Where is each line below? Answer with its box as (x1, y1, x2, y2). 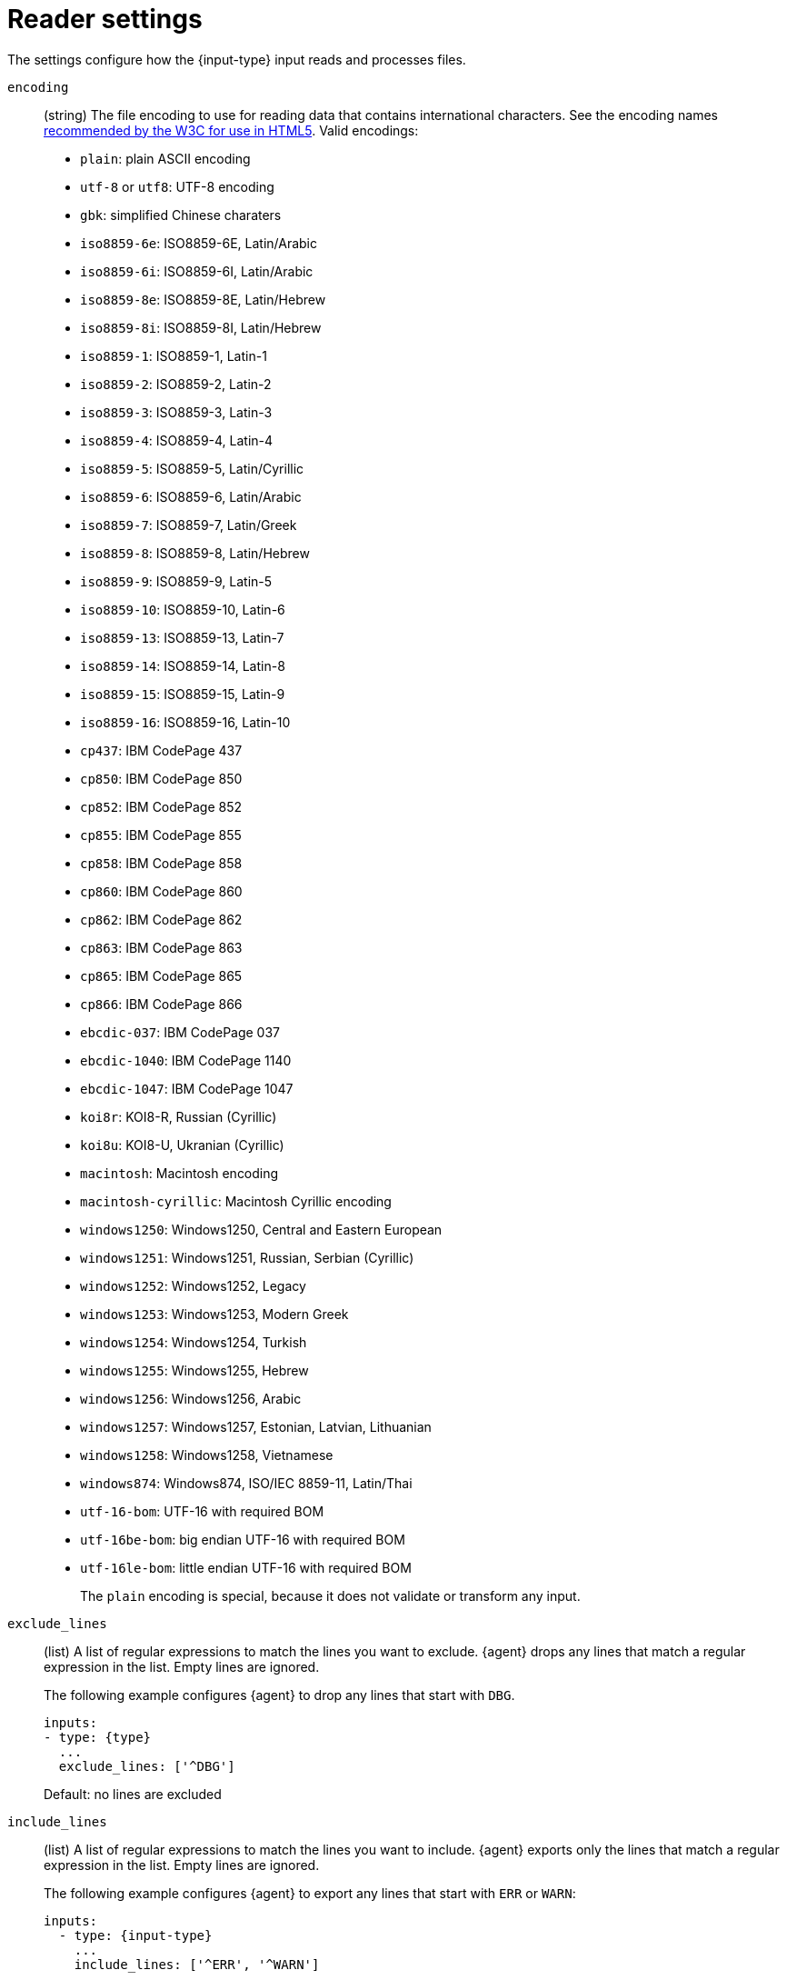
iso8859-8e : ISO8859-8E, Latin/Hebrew (80, 291, 326, 307)
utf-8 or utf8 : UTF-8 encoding (80, 178, 274, 195)
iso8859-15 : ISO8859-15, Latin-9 (80, 685, 285, 702)
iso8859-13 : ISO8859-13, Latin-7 (80, 629, 284, 645)
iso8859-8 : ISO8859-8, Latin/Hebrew (80, 545, 310, 561)
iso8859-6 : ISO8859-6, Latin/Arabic (80, 488, 302, 505)
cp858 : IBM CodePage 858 (80, 855, 243, 871)
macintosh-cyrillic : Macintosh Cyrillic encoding (80, 1193, 392, 1209)
